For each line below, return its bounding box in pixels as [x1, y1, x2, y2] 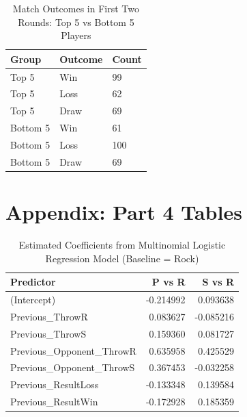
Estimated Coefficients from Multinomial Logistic [18, 238, 226, 252]
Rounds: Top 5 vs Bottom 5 [18, 14, 134, 29]
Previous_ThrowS [10, 326, 87, 340]
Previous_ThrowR [10, 309, 88, 323]
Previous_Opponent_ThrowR [10, 343, 136, 357]
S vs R [202, 275, 235, 289]
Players [61, 28, 91, 42]
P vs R [151, 275, 186, 289]
